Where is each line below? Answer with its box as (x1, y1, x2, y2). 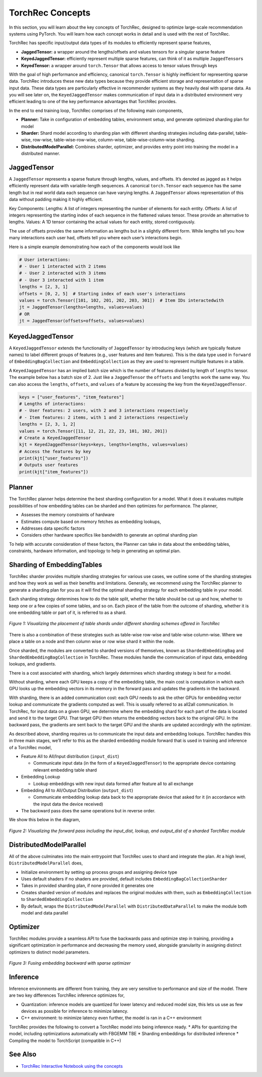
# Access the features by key (19, 449, 91, 454)
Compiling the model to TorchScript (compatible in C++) (9, 1038, 121, 1043)
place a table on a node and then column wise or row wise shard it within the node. (9, 639, 175, 645)
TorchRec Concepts (9, 7, 91, 18)
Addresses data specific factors (21, 525, 85, 531)
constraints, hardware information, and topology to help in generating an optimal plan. (9, 548, 181, 554)
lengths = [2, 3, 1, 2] (19, 421, 76, 427)
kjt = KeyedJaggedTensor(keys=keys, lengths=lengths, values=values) (19, 442, 188, 448)
